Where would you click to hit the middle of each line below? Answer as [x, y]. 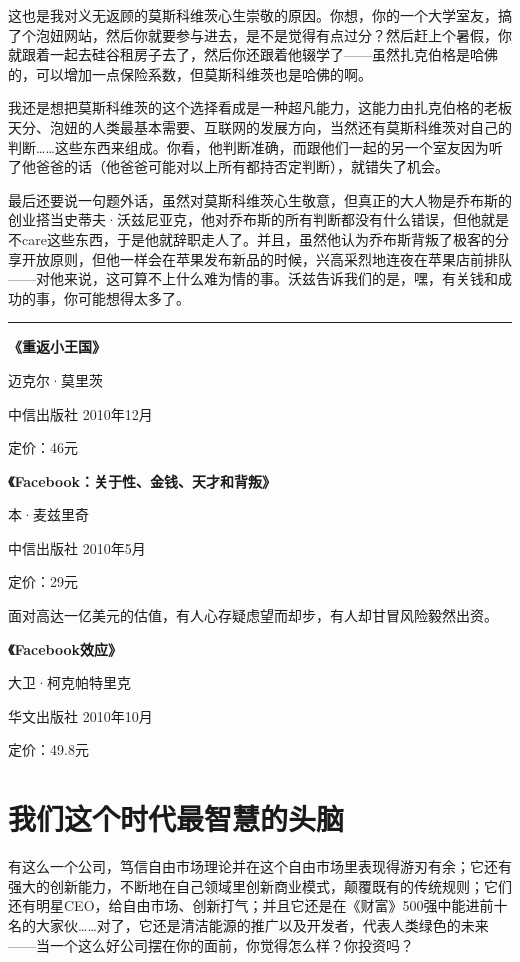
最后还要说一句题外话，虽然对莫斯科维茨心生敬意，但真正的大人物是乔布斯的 [260, 199]
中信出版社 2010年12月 [80, 413]
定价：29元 [43, 581]
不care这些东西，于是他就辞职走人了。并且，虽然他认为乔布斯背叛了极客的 [251, 238]
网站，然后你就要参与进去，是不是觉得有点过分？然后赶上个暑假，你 [287, 34]
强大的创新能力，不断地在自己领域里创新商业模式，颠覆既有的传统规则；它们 [260, 885]
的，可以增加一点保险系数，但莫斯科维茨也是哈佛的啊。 [190, 73]
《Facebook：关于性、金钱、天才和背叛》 [142, 480]
